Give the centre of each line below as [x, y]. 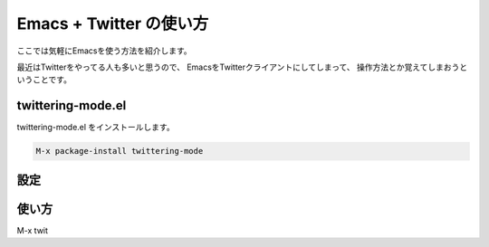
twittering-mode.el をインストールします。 [96, 128]
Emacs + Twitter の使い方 [113, 24]
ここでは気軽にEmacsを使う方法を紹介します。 [104, 51]
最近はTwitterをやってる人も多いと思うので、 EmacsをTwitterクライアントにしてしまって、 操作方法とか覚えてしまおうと [242, 67]
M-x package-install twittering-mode [120, 151]
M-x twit [33, 230]
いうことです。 [44, 80]
